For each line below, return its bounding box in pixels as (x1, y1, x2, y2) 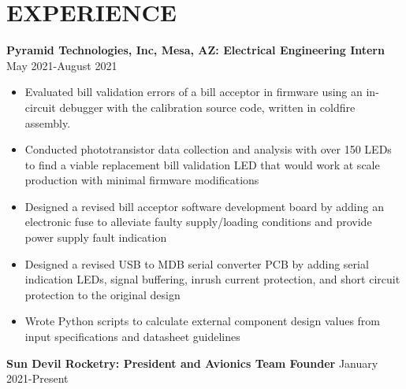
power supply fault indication (24, 229, 167, 246)
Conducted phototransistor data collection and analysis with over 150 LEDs (24, 141, 392, 157)
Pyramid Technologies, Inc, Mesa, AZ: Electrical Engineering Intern (6, 42, 385, 58)
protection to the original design (24, 286, 181, 302)
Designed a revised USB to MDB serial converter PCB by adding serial (24, 255, 369, 272)
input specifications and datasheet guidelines (24, 328, 240, 345)
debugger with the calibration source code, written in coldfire (59, 98, 356, 115)
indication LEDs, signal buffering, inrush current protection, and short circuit (24, 271, 400, 287)
